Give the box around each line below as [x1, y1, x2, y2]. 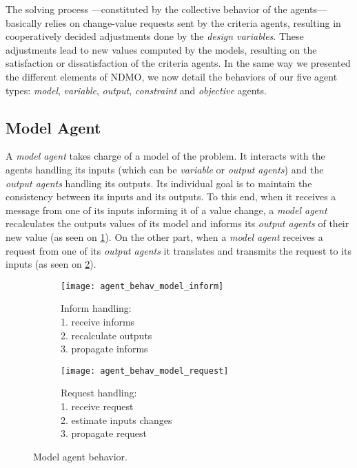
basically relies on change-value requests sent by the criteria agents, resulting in [6, 15, 341, 30]
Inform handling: [61, 301, 132, 315]
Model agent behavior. [33, 449, 127, 463]
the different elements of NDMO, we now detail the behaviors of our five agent [6, 69, 338, 83]
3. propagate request [61, 426, 147, 440]
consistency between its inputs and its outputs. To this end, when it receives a [6, 189, 336, 204]
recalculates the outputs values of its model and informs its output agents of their [6, 216, 349, 231]
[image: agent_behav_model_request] [61, 365, 229, 376]
